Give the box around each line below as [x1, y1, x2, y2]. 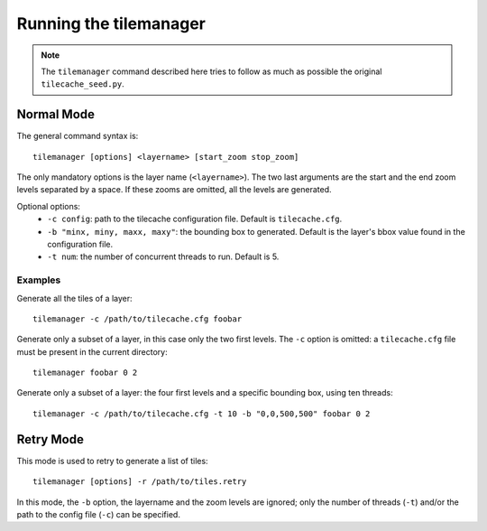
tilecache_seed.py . [41, 79, 125, 89]
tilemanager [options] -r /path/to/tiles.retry [32, 477, 247, 487]
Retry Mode [16, 432, 85, 447]
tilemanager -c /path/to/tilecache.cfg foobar [32, 313, 243, 324]
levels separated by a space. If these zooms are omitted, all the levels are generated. [16, 184, 333, 195]
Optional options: [16, 200, 81, 211]
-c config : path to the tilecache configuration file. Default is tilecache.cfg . [47, 213, 343, 225]
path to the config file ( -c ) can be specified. [16, 508, 180, 519]
